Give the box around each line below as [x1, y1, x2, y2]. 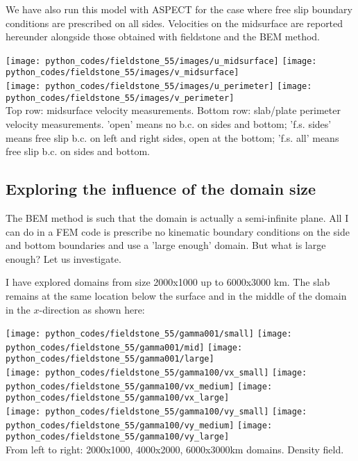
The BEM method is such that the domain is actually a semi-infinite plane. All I [6, 210, 349, 225]
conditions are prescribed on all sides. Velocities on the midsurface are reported [6, 15, 343, 30]
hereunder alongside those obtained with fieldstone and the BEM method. [6, 29, 321, 44]
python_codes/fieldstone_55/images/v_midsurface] [6, 67, 239, 78]
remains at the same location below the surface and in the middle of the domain [6, 288, 347, 302]
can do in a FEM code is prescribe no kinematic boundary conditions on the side [6, 224, 350, 238]
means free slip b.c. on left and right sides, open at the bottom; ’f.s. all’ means [6, 130, 339, 145]
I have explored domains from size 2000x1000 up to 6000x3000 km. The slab [6, 275, 330, 289]
